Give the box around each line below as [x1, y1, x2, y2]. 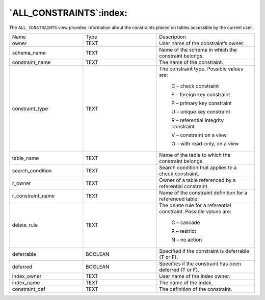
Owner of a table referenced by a [159, 177, 236, 184]
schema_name [12, 49, 46, 56]
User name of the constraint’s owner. [159, 40, 245, 47]
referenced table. [159, 195, 199, 202]
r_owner [12, 180, 31, 187]
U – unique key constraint [171, 108, 231, 115]
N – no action [171, 236, 202, 243]
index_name [12, 279, 40, 286]
